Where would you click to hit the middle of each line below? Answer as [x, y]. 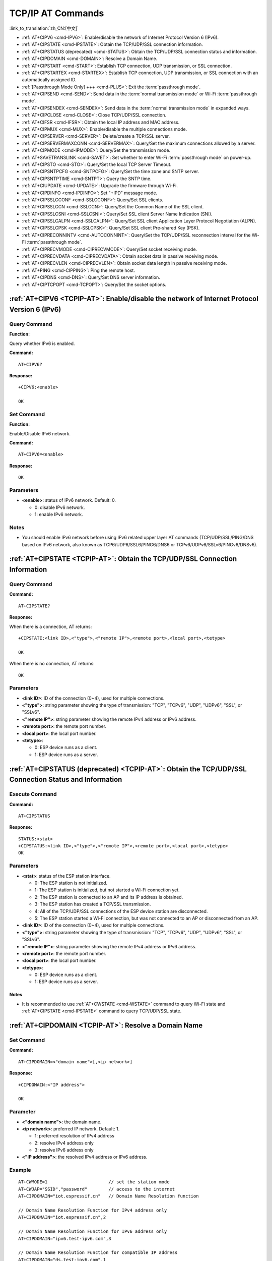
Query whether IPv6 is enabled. [42, 343]
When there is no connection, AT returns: [52, 664]
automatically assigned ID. [49, 80]
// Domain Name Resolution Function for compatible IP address [98, 1253]
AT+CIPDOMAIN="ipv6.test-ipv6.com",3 [65, 1239]
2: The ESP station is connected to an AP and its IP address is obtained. [109, 897]
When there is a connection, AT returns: [51, 626]
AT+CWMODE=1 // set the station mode [94, 1182]
